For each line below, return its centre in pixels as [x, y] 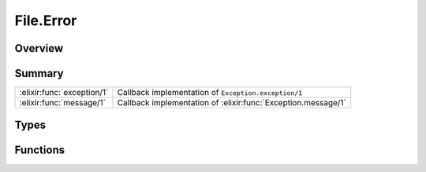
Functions [40, 150]
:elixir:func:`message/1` [63, 103]
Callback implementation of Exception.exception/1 [210, 93]
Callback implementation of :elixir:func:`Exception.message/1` [232, 103]
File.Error [46, 20]
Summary [39, 73]
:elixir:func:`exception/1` [64, 93]
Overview [39, 48]
